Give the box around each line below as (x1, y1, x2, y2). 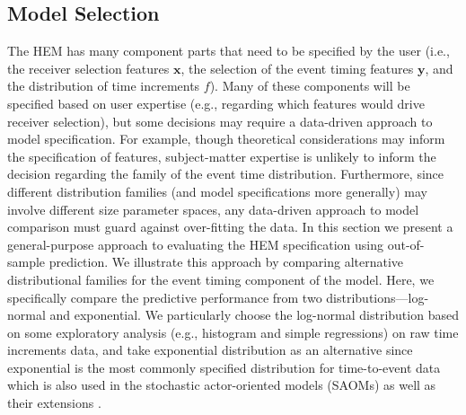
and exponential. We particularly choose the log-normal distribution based (49, 305, 459, 324)
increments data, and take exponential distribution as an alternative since (7, 340, 413, 359)
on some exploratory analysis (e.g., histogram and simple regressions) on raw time (7, 322, 459, 341)
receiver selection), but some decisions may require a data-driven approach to (7, 111, 433, 130)
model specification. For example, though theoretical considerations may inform (7, 129, 445, 148)
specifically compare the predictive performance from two (7, 287, 322, 306)
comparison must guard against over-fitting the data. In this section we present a (7, 217, 453, 236)
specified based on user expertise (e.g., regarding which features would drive (7, 93, 425, 112)
